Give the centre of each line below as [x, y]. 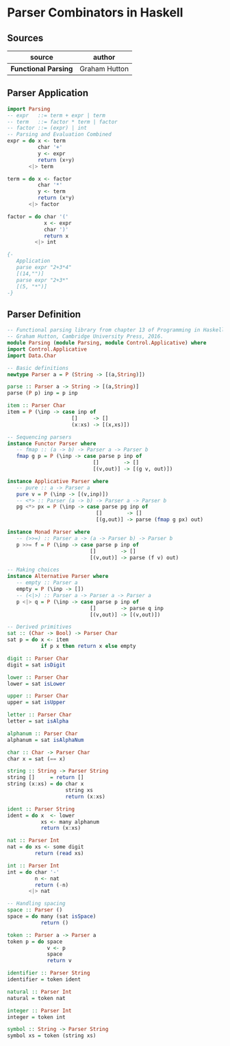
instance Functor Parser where [52, 443]
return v [59, 961]
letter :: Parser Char [39, 715]
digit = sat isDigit [37, 665]
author [104, 57]
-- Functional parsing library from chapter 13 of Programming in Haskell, [117, 330]
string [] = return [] [46, 778]
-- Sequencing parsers [39, 437]
